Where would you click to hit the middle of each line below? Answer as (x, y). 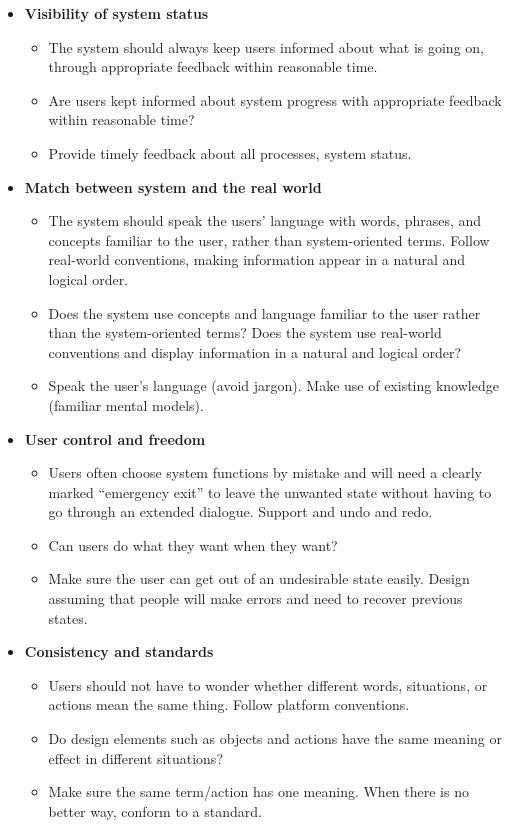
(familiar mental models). (126, 404)
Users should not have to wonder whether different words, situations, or (268, 684)
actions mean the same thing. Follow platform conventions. (229, 704)
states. (68, 617)
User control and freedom (115, 438)
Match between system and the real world (173, 186)
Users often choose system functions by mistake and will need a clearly (265, 472)
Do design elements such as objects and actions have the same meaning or (275, 738)
